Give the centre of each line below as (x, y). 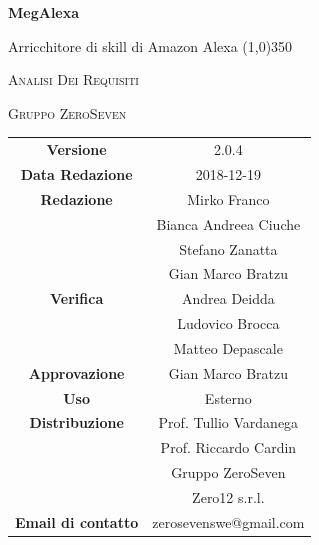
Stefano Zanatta (228, 248)
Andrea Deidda (228, 298)
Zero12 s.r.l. (228, 496)
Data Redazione (76, 173)
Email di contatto (77, 521)
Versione (76, 149)
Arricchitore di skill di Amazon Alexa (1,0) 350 (150, 45)
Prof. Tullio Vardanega (228, 422)
